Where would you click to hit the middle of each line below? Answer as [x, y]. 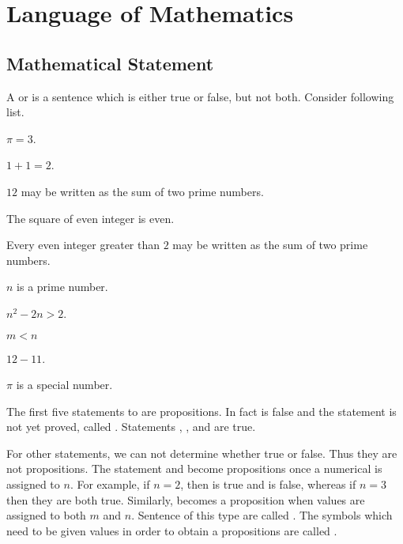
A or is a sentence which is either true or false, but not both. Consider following [200, 96]
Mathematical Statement [110, 63]
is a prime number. [62, 287]
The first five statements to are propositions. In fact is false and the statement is [201, 411]
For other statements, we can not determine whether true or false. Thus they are [202, 453]
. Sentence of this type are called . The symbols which [262, 515]
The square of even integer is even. [90, 218]
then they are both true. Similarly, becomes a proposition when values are [186, 499]
